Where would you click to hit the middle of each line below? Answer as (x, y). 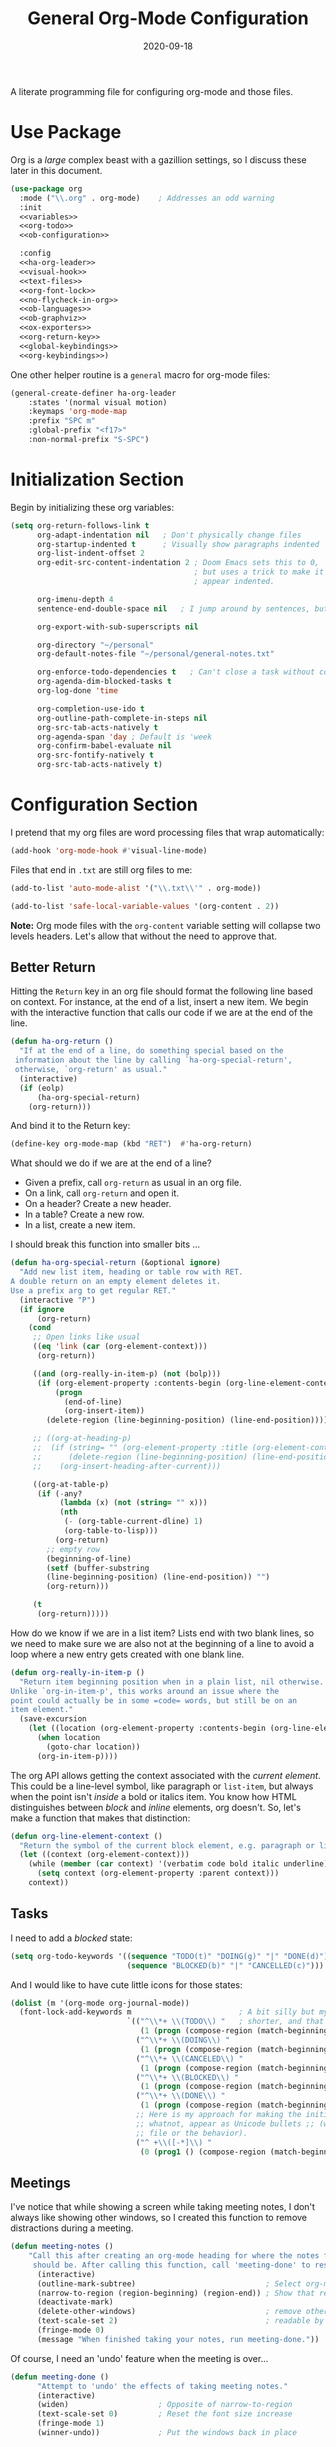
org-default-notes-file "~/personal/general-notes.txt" (155, 654)
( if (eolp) (42, 1088)
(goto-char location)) (93, 1747)
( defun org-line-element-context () (86, 1836)
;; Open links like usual (86, 1337)
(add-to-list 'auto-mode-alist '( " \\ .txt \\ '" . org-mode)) (136, 888)
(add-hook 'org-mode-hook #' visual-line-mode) (109, 851)
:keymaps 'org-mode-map (78, 412)
